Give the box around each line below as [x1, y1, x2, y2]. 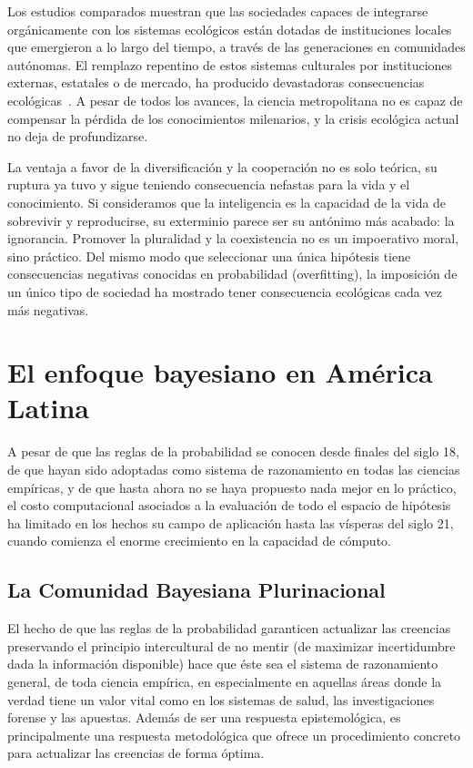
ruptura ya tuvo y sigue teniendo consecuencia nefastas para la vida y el [7, 175, 410, 194]
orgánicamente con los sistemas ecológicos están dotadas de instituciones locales [7, 19, 452, 38]
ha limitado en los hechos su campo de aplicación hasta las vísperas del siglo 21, [7, 513, 454, 532]
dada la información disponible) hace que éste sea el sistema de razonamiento [7, 654, 438, 673]
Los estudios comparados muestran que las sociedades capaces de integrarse [7, 2, 428, 20]
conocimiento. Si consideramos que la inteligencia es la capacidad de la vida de [7, 192, 447, 211]
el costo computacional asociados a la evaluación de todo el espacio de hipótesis [7, 496, 451, 515]
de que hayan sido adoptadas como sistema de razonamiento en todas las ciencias [7, 460, 460, 478]
